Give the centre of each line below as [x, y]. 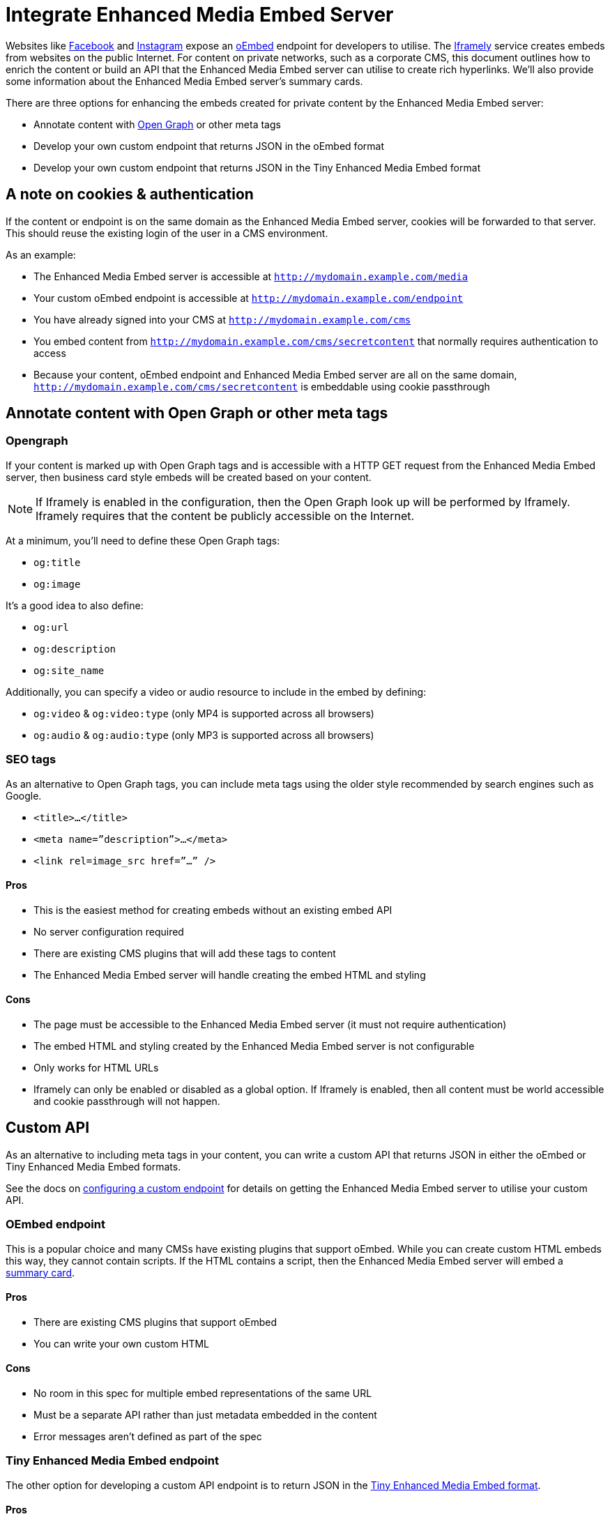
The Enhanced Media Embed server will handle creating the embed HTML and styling [230, 975]
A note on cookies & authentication [130, 194]
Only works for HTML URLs [96, 1068]
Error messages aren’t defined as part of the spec [148, 1437]
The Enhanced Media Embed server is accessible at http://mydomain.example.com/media [251, 276]
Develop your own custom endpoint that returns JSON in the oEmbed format [209, 146]
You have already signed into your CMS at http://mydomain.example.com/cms [222, 319]
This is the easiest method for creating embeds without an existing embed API [213, 910]
